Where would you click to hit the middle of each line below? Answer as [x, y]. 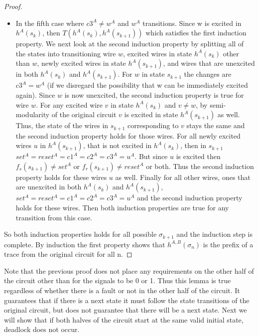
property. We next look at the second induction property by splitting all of [130, 44]
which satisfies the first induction [196, 33]
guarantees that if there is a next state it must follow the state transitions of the [127, 300]
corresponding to [153, 125]
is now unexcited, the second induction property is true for [154, 94]
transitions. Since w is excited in [192, 23]
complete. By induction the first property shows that [85, 244]
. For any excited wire [69, 104]
